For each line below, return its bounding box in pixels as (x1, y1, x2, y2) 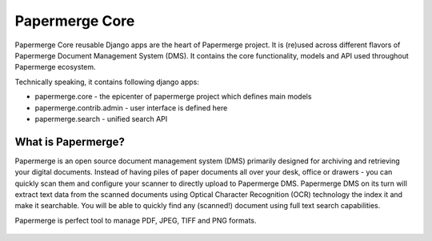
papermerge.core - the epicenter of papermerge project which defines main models (34, 92, 312, 102)
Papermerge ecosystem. (14, 62, 96, 72)
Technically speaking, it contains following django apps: (14, 77, 199, 86)
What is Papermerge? (14, 135, 126, 148)
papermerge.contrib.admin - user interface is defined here (34, 102, 228, 112)
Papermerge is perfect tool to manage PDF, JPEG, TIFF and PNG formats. (14, 215, 257, 225)
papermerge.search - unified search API (34, 114, 168, 123)
